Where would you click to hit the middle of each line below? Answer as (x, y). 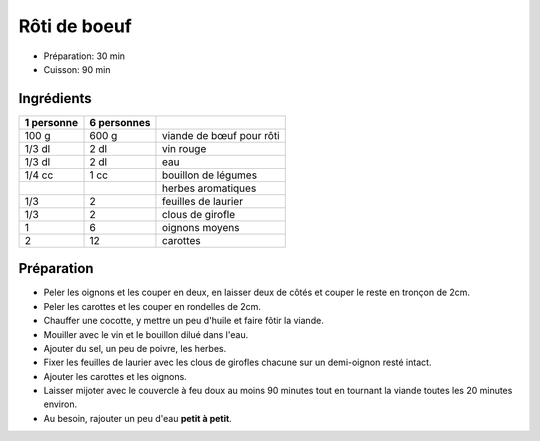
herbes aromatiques (209, 188)
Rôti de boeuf (75, 26)
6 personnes (120, 122)
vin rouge (184, 148)
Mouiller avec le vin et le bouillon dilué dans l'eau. (146, 334)
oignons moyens (200, 227)
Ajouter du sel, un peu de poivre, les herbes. (135, 348)
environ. (60, 404)
